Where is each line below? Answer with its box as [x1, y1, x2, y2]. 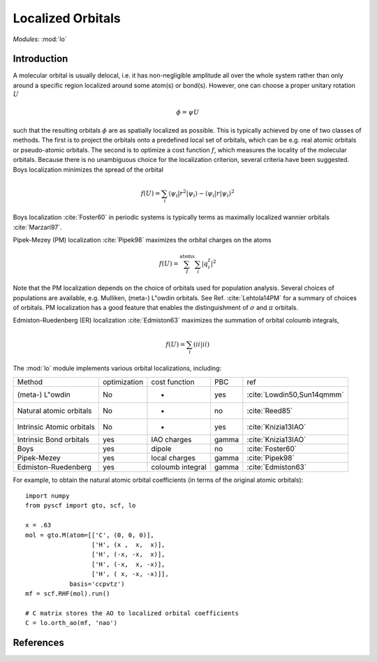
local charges [151, 453, 195, 462]
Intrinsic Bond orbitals [17, 434, 90, 444]
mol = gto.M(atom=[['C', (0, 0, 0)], [25, 531, 155, 539]
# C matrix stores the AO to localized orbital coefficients [25, 609, 239, 617]
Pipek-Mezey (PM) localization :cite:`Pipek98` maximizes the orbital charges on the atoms [13, 236, 272, 244]
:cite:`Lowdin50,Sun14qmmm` [246, 390, 345, 399]
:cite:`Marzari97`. [13, 223, 62, 231]
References [13, 636, 64, 649]
